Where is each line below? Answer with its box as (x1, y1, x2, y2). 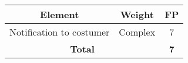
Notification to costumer (9, 25, 110, 38)
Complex (119, 25, 156, 38)
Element (40, 8, 79, 21)
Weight (120, 8, 154, 21)
